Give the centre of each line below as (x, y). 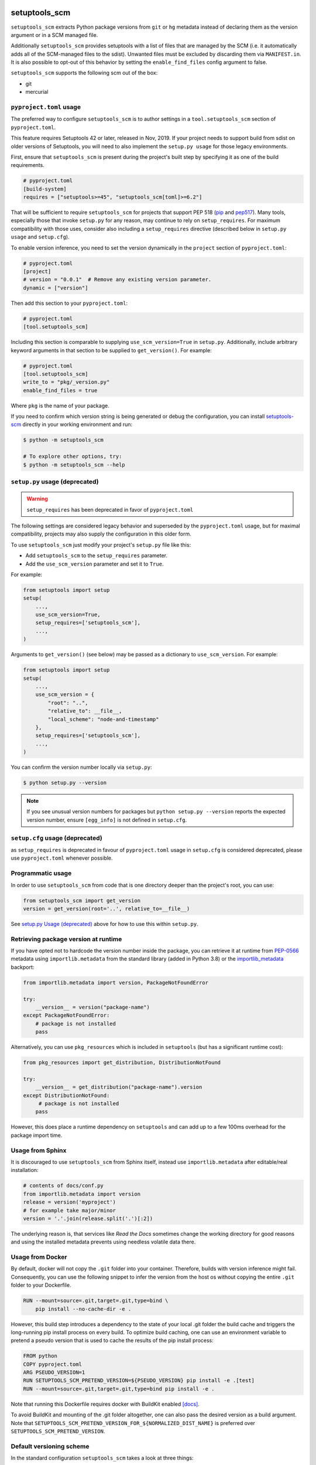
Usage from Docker (39, 1257)
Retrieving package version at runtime (66, 939)
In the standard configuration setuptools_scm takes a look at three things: (102, 1458)
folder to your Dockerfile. (41, 1285)
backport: (23, 967)
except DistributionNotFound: (66, 1095)
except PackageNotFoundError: (66, 1016)
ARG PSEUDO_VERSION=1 (54, 1372)
